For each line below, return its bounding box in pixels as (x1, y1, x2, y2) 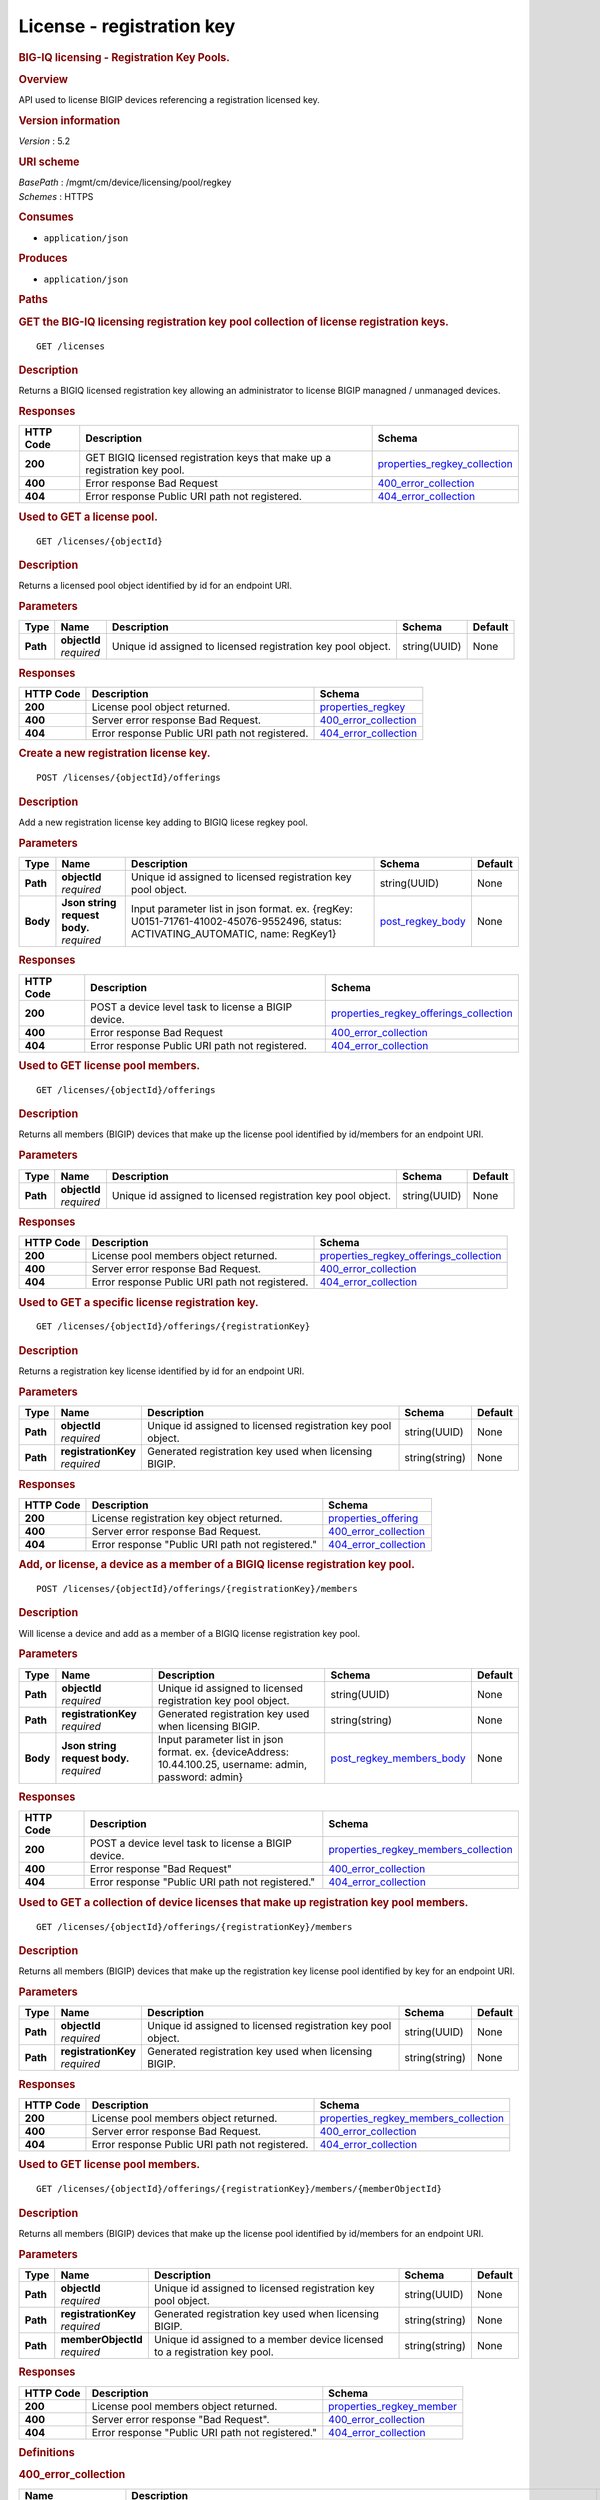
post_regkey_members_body (330, 1751, 466, 1765)
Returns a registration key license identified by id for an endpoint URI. (18, 1365, 305, 1377)
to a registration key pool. (153, 2345, 274, 2359)
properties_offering (328, 1511, 419, 1525)
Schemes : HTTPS (18, 190, 94, 202)
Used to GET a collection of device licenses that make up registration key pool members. (18, 1895, 469, 1909)
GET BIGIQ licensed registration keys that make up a (85, 451, 332, 465)
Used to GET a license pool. (18, 510, 159, 524)
